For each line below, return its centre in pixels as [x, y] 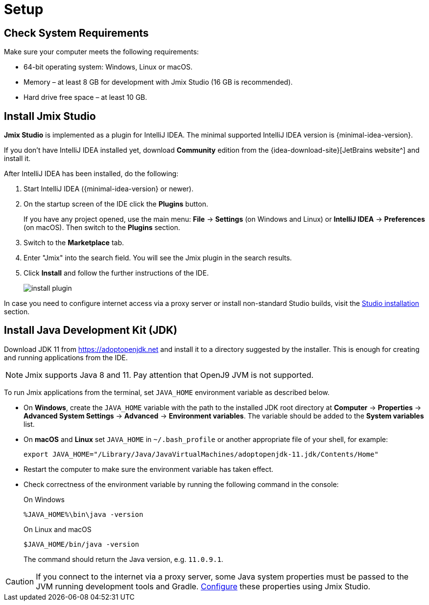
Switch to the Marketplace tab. [74, 243]
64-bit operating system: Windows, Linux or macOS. [108, 67]
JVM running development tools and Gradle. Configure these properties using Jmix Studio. [203, 586]
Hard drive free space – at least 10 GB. [85, 97]
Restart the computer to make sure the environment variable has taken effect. [149, 469]
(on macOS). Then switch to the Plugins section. [102, 228]
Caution [20, 581]
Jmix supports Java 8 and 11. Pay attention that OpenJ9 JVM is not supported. [169, 375]
